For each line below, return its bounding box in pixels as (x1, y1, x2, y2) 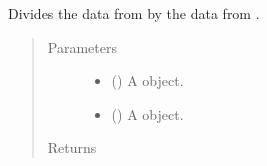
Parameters (47, 36, 117, 57)
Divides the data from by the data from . (8, 3, 260, 23)
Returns (47, 137, 97, 158)
